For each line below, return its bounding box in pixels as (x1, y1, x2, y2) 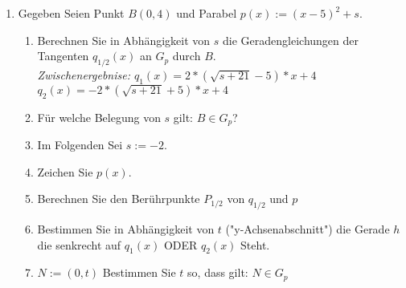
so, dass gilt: (187, 264, 248, 281)
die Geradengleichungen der (223, 31, 359, 48)
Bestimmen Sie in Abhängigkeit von (37, 221, 215, 237)
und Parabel (176, 5, 237, 21)
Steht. (240, 236, 270, 253)
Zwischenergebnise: (37, 66, 130, 83)
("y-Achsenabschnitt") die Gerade (225, 221, 390, 237)
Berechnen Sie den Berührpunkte (37, 190, 200, 207)
